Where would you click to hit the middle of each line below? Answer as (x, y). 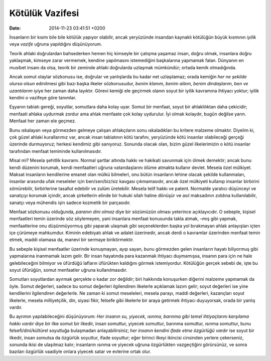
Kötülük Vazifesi (44, 13)
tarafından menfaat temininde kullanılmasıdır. (56, 151)
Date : (15, 28)
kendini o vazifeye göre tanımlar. (43, 98)
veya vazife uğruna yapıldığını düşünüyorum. (56, 44)
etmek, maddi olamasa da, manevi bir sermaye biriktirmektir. (72, 240)
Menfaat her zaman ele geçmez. (43, 121)
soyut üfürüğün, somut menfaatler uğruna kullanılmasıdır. (68, 270)
